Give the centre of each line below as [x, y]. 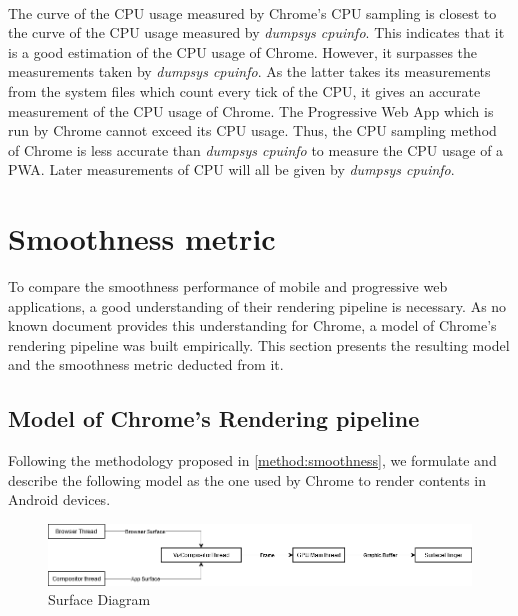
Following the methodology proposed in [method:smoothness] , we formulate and [252, 460]
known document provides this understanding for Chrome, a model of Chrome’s [252, 325]
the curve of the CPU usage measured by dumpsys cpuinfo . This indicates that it [256, 32]
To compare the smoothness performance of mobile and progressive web [228, 286]
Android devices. [59, 499]
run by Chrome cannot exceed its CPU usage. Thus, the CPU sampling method [252, 130]
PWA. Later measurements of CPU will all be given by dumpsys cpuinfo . [231, 169]
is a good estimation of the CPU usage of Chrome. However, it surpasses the [243, 51]
